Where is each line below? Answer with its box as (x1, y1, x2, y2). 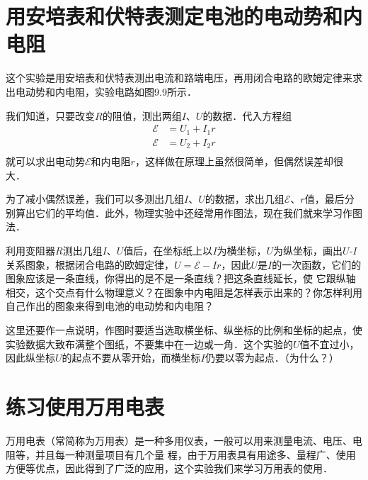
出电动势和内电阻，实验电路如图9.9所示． (6, 84, 197, 99)
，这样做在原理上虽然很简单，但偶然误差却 (134, 154, 333, 169)
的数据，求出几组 (205, 191, 284, 206)
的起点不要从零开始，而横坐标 (62, 350, 201, 365)
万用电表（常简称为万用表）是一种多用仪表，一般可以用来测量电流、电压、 (6, 432, 352, 447)
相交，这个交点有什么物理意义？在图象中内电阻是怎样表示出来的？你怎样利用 (6, 284, 362, 299)
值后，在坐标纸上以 (123, 243, 213, 258)
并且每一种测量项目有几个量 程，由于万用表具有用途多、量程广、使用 (35, 447, 356, 462)
